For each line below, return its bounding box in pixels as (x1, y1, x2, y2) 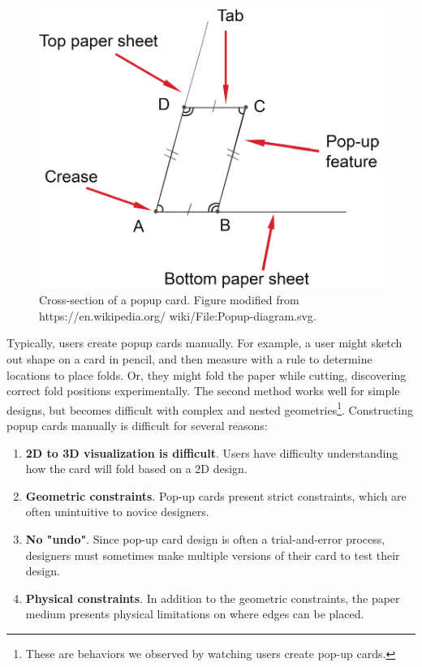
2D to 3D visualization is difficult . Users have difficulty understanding (25, 444, 398, 461)
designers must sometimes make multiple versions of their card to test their (25, 546, 400, 563)
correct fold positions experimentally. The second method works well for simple (6, 382, 400, 399)
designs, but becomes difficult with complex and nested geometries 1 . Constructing (6, 398, 414, 418)
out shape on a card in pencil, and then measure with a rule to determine (6, 351, 372, 368)
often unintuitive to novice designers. (25, 503, 209, 520)
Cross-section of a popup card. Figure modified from (39, 291, 299, 308)
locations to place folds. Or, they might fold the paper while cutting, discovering (6, 366, 407, 383)
